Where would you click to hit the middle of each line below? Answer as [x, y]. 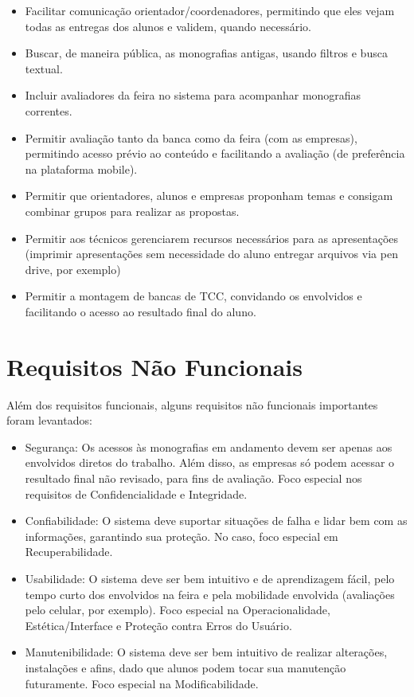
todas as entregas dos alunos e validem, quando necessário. [168, 26]
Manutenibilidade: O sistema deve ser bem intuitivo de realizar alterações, [206, 652]
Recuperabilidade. [69, 552]
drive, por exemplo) [73, 269]
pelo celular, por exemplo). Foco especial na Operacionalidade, [178, 610]
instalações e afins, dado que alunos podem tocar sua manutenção [186, 667]
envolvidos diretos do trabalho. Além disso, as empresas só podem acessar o [210, 462]
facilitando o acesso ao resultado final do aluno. [141, 311]
